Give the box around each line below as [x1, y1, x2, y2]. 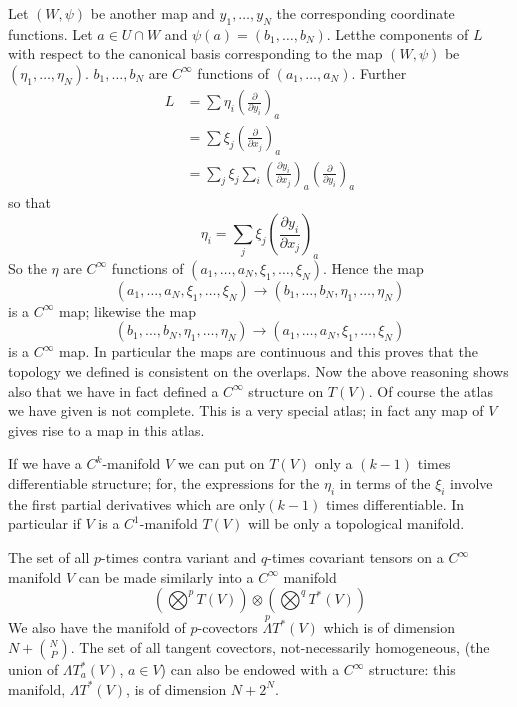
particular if [8, 513, 81, 534]
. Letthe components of [326, 23, 469, 44]
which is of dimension [323, 617, 456, 638]
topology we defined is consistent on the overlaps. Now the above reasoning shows [8, 361, 509, 382]
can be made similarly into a [78, 566, 254, 587]
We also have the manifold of [8, 617, 186, 638]
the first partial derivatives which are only [8, 493, 266, 514]
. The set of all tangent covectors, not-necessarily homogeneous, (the [70, 637, 490, 657]
